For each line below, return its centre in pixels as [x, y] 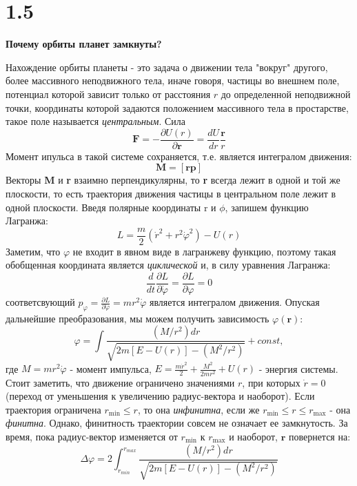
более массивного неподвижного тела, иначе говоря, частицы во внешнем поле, [173, 80]
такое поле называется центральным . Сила [95, 121]
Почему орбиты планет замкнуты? [84, 44]
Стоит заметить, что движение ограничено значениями [120, 382]
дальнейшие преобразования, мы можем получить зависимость [137, 318]
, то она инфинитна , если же [198, 409]
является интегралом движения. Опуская [234, 302]
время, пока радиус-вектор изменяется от [92, 436]
